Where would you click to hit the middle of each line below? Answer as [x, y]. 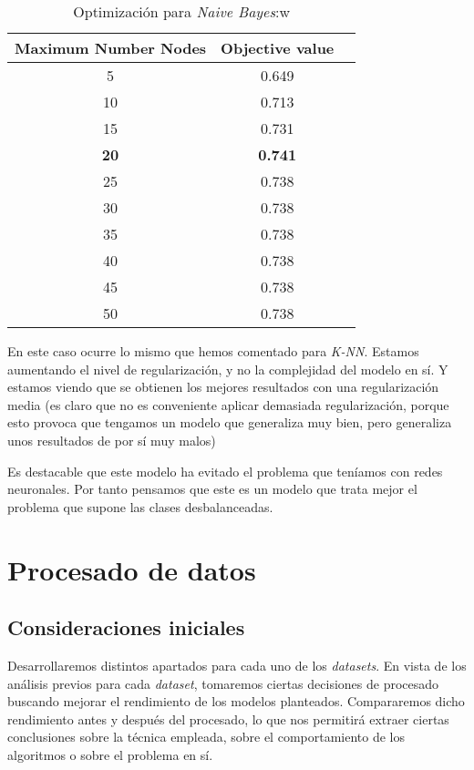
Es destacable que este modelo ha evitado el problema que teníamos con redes [225, 471]
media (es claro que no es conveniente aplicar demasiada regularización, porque [228, 404]
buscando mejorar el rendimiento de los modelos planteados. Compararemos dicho [236, 701]
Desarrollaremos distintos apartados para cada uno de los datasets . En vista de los [237, 665]
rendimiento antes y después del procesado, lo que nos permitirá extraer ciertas [228, 719]
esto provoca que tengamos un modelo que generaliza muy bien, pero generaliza [230, 422]
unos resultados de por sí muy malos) [112, 440]
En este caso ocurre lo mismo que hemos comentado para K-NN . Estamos [213, 351]
